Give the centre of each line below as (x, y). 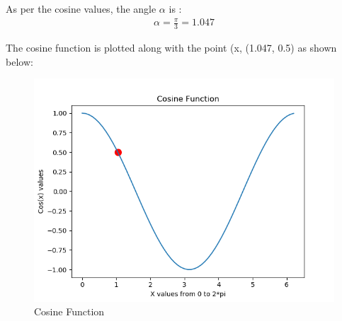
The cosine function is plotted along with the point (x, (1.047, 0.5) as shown (171, 47)
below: (19, 61)
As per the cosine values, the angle (81, 8)
